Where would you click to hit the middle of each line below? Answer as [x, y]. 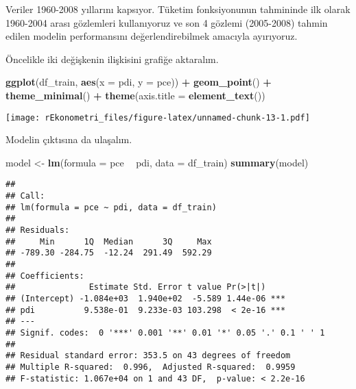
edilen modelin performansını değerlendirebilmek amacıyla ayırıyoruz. [152, 36]
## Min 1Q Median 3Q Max [109, 241]
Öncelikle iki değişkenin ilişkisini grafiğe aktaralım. [112, 59]
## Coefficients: [45, 276]
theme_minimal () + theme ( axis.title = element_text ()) [135, 95]
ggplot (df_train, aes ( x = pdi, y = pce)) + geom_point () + [139, 82]
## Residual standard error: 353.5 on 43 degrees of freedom [148, 356]
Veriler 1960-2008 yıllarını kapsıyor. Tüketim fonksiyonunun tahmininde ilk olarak [178, 9]
